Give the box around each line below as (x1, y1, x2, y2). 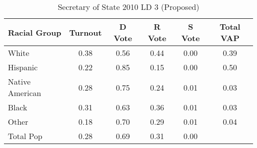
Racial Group (8, 26, 61, 38)
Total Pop (8, 130, 43, 142)
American (8, 87, 42, 99)
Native (8, 76, 31, 87)
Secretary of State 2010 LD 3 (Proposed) (57, 1, 200, 12)
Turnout (69, 26, 102, 38)
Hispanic (8, 61, 38, 73)
